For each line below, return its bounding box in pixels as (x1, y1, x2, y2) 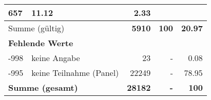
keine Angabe (31, 52, 80, 64)
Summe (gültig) (8, 22, 65, 34)
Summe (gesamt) (8, 82, 78, 93)
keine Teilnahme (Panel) (31, 67, 119, 78)
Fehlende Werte (8, 37, 73, 49)
